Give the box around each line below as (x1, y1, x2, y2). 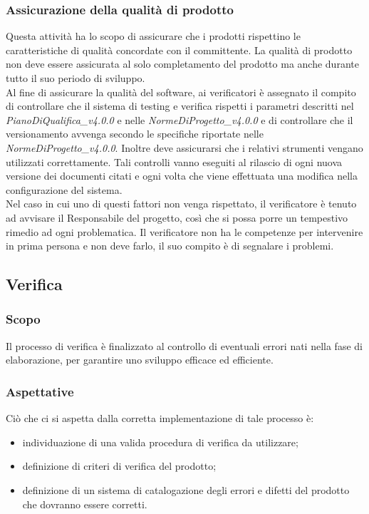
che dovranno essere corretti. (22, 496, 147, 511)
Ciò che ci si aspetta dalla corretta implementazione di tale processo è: (6, 411, 314, 426)
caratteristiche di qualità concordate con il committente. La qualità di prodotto (6, 42, 353, 57)
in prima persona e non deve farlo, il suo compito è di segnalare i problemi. (6, 238, 334, 253)
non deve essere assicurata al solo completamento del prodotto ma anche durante (6, 56, 359, 71)
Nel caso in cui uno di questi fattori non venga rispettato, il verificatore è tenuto (6, 196, 357, 211)
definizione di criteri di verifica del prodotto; (22, 458, 217, 473)
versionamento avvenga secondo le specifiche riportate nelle (6, 126, 264, 141)
